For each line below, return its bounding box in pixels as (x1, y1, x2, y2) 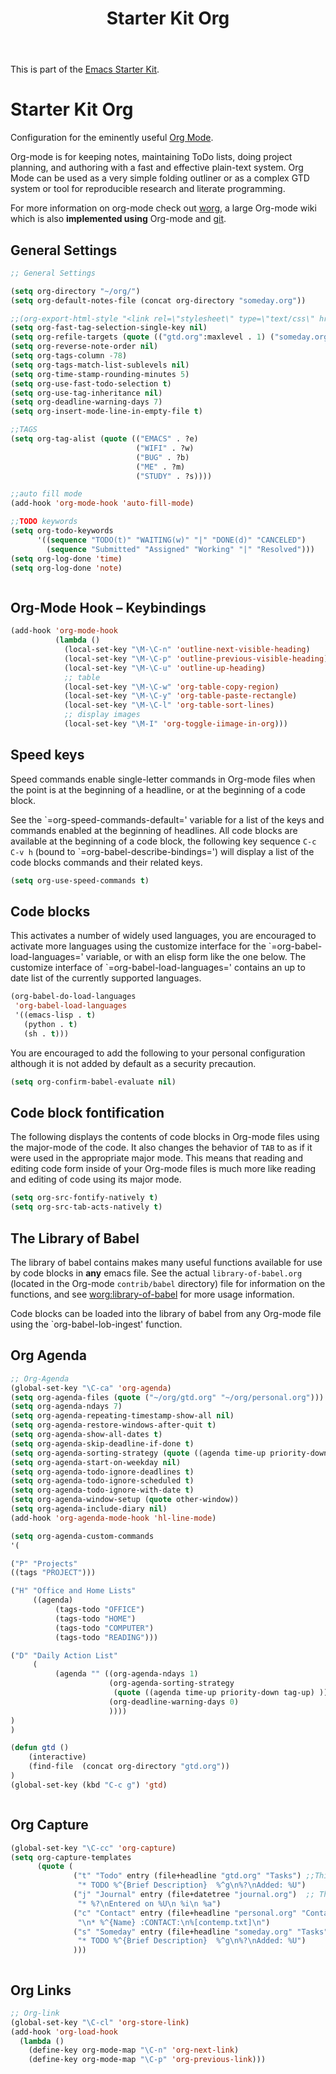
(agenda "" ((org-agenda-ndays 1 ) (54, 1669, 199, 1679)
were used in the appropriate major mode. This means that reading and (10, 1152, 304, 1164)
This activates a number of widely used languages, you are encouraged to (10, 930, 317, 942)
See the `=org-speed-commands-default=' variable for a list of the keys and (10, 813, 325, 826)
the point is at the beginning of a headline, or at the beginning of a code (10, 783, 306, 796)
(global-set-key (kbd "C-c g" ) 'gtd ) (10, 1780, 168, 1790)
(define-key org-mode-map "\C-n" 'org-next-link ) (28, 2045, 240, 2056)
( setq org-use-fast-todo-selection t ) (10, 378, 172, 389)
